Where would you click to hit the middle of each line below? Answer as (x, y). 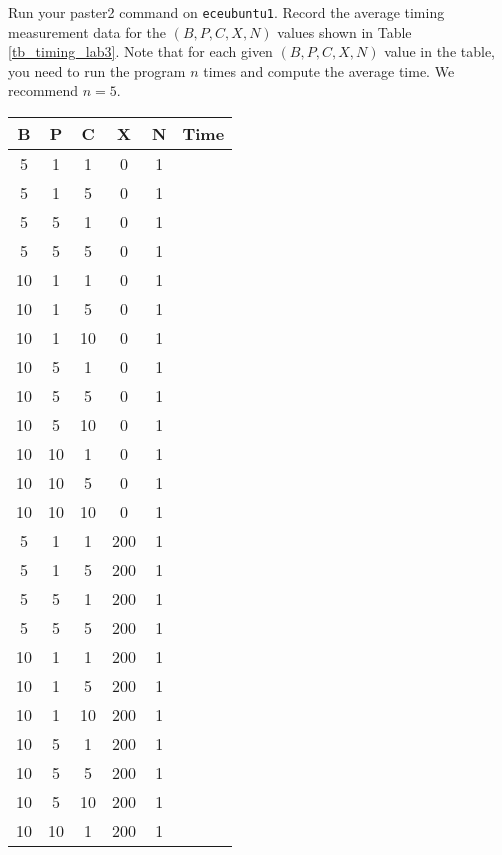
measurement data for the (87, 31)
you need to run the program (97, 70)
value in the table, (439, 51)
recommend (43, 90)
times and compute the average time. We (329, 70)
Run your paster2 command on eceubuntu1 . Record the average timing (226, 12)
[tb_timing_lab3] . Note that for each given (140, 51)
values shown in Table (344, 31)
